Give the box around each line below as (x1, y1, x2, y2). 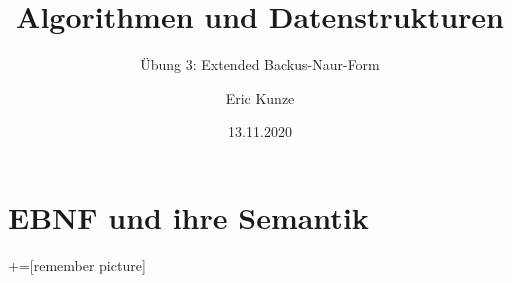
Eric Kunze (225, 87, 295, 108)
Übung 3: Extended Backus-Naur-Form (140, 54, 380, 75)
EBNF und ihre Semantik (8, 196, 369, 237)
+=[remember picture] (8, 254, 146, 275)
